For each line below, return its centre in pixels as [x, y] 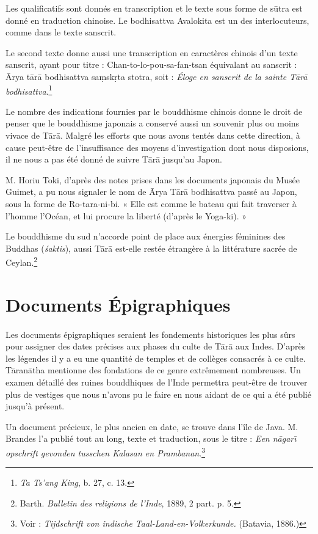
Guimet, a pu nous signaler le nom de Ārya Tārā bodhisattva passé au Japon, [151, 192]
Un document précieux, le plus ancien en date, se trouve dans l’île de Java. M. [152, 426]
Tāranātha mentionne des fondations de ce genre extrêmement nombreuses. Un [153, 370]
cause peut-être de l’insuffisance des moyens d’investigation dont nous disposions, [157, 147]
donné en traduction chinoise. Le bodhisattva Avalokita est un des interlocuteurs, [157, 20]
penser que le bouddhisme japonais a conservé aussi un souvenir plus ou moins [153, 123]
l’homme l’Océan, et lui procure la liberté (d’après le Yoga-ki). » [126, 215]
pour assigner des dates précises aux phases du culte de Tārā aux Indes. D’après [156, 346]
